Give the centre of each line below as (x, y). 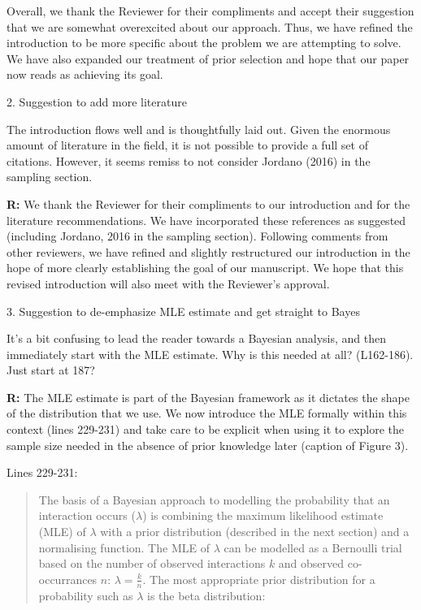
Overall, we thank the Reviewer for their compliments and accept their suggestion (210, 11)
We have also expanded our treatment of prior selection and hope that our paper (208, 58)
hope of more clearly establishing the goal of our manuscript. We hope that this (205, 268)
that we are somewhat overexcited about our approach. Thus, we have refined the (210, 26)
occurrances (68, 579)
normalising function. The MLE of (124, 547)
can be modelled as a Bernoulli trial (313, 547)
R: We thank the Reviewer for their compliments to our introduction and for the (208, 203)
